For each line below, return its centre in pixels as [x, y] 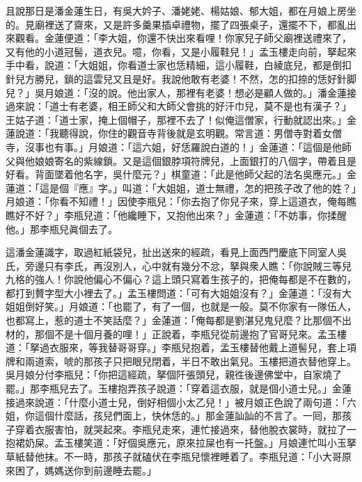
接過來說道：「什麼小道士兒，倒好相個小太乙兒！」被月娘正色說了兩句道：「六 [181, 402]
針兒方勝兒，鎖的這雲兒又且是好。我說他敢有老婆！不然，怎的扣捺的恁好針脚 [181, 78]
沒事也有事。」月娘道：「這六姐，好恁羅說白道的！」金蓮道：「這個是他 [183, 146]
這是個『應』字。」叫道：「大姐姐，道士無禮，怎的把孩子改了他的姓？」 [198, 187]
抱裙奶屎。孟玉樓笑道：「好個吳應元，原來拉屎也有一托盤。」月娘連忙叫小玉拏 [181, 443]
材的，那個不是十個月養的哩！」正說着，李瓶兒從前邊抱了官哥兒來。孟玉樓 [176, 334]
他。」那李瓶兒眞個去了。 [62, 228]
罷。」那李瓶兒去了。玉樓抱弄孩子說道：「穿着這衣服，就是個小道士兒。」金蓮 [179, 388]
